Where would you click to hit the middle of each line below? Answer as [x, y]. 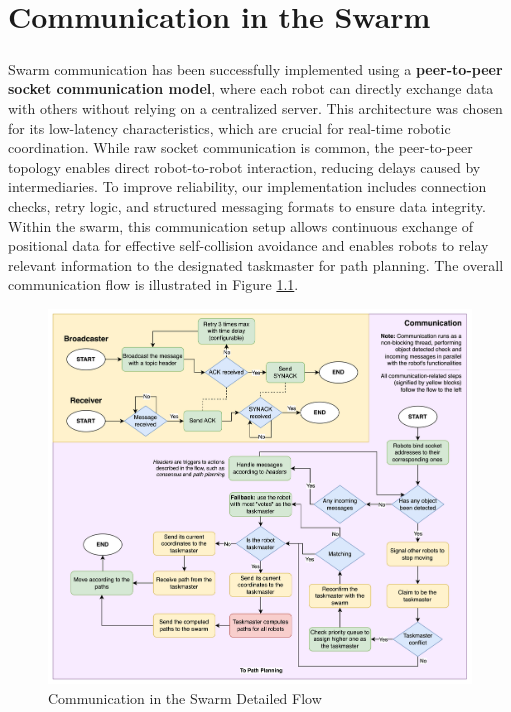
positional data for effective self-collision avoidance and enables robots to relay [248, 245]
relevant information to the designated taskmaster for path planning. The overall [256, 264]
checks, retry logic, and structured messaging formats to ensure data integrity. [247, 205]
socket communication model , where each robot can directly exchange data [251, 88]
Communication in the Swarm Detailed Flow [185, 697]
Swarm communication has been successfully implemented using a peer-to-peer [255, 68]
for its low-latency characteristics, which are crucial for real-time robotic [229, 127]
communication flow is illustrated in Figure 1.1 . [153, 284]
